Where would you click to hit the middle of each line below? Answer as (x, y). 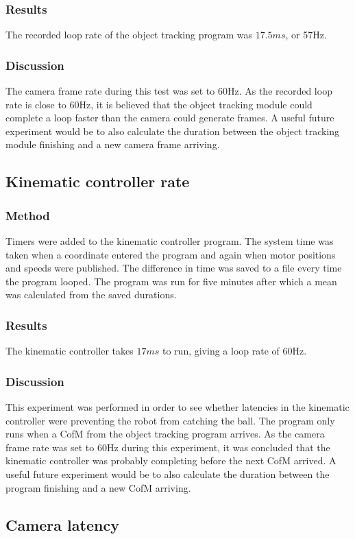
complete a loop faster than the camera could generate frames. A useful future (170, 118)
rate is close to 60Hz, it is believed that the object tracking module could (159, 104)
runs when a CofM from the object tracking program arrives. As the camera (165, 434)
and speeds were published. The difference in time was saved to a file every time (174, 268)
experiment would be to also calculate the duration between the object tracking (173, 131)
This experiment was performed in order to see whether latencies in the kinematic (177, 407)
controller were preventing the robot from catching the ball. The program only (170, 420)
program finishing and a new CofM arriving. (98, 487)
